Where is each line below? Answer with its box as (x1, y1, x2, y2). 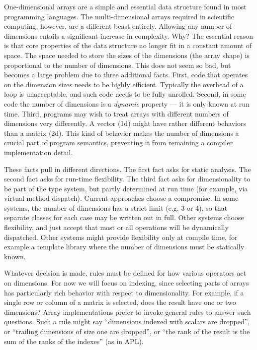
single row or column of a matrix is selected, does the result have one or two (4, 297, 236, 307)
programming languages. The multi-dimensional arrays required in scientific (4, 11, 234, 21)
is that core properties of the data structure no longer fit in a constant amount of (4, 40, 252, 51)
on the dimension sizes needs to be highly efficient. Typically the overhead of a (4, 79, 244, 89)
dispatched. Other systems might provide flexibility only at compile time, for (4, 232, 238, 242)
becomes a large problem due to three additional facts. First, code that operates (4, 69, 248, 80)
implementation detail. (4, 147, 73, 157)
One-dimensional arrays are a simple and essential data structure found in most (4, 1, 247, 11)
